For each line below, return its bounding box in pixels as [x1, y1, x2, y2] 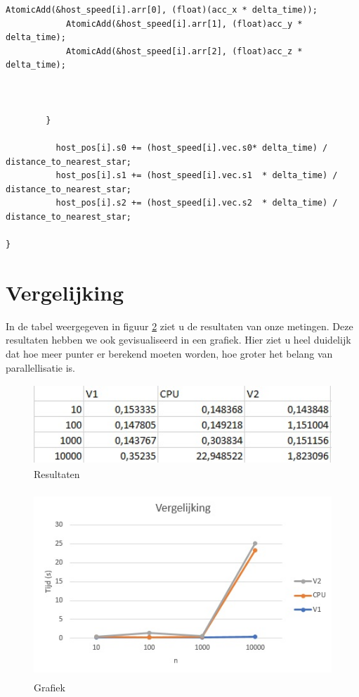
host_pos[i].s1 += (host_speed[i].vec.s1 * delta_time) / [56, 170, 338, 181]
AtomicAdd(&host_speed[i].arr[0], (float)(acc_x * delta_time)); [6, 5, 318, 15]
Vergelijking [6, 277, 124, 306]
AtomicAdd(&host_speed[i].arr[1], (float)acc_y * [65, 18, 303, 29]
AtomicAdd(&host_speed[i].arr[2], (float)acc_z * [65, 46, 303, 56]
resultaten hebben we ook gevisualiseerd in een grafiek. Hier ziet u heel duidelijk [6, 332, 351, 347]
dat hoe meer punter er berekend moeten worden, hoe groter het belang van [6, 346, 333, 360]
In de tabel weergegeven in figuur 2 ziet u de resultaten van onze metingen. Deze [6, 318, 353, 333]
